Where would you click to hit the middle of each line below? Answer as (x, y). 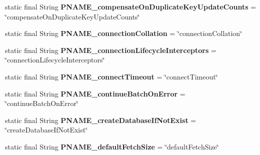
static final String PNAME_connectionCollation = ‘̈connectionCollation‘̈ (124, 33)
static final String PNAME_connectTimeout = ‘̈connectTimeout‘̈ (111, 76)
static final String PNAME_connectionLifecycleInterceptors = (111, 50)
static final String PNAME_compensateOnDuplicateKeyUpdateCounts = (131, 6)
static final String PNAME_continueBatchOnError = (95, 93)
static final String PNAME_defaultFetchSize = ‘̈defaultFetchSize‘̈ (112, 146)
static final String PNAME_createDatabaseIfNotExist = (101, 120)
